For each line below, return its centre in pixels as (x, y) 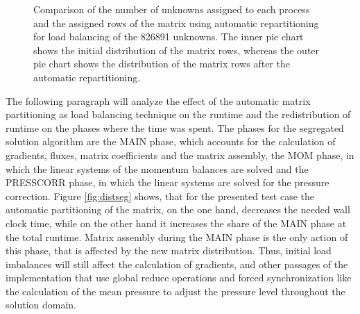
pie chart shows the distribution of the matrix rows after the (162, 64)
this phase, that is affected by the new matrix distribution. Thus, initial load (169, 250)
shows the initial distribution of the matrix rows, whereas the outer (177, 50)
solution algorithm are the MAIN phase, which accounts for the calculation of (171, 141)
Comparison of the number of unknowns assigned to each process (172, 9)
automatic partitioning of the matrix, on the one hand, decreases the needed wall (178, 209)
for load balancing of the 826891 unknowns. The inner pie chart (169, 36)
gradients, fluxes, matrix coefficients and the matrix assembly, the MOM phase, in (180, 155)
